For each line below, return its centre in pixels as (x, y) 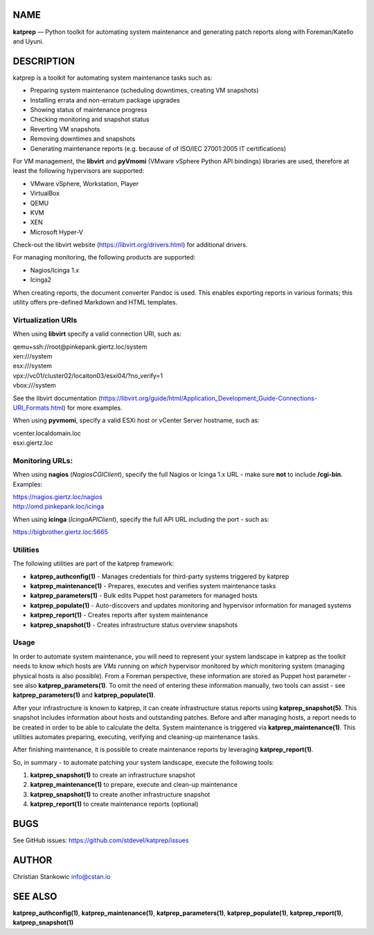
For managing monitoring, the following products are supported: (104, 257)
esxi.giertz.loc (33, 443)
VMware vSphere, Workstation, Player (84, 183)
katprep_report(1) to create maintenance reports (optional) (114, 804)
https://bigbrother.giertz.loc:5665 (61, 532)
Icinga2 (41, 280)
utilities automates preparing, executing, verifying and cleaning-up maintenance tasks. (136, 736)
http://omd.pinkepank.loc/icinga (59, 507)
